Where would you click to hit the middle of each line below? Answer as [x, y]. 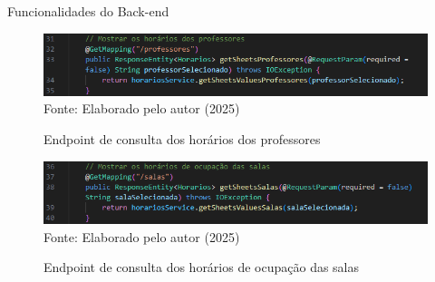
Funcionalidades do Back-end [88, 11]
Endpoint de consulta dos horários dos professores [182, 138]
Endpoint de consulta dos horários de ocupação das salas [202, 267]
